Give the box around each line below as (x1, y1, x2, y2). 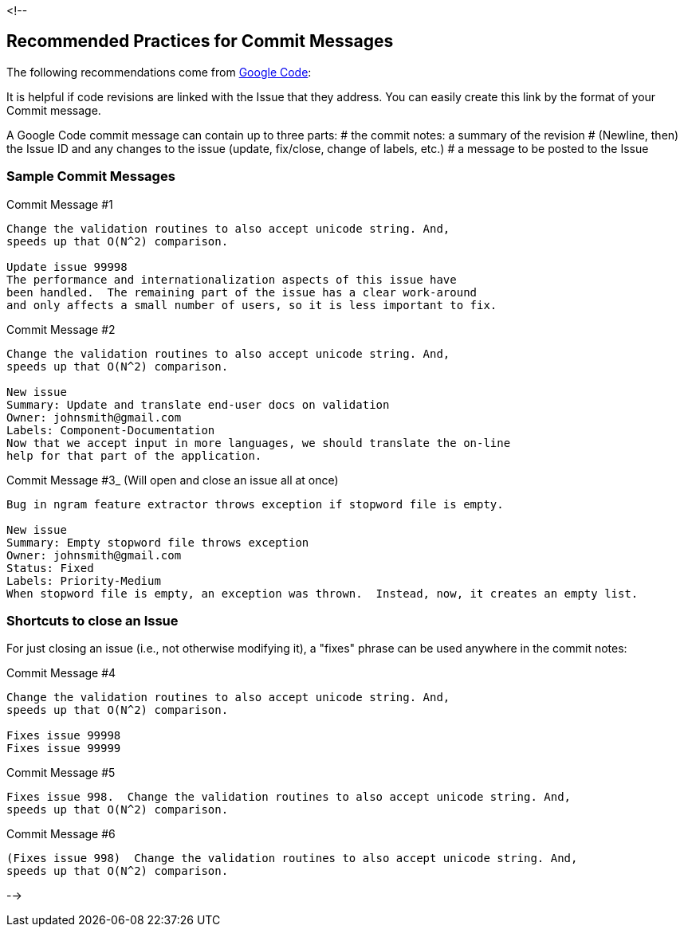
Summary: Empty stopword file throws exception (6, 535, 309, 549)
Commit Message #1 (6, 197, 113, 211)
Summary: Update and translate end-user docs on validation (6, 398, 390, 411)
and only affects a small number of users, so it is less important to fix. (6, 298, 497, 312)
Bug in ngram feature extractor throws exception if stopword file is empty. (6, 497, 504, 511)
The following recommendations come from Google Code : (6, 65, 312, 79)
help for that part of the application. (6, 449, 262, 462)
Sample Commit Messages (6, 168, 175, 185)
